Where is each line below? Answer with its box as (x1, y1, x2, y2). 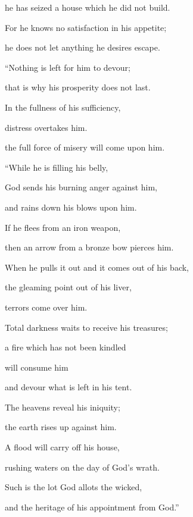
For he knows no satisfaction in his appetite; (5, 21, 167, 33)
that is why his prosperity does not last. (5, 81, 151, 93)
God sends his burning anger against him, (5, 181, 158, 193)
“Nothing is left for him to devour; (5, 61, 130, 73)
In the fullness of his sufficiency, (5, 101, 121, 113)
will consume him (5, 361, 69, 373)
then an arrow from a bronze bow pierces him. (5, 241, 174, 253)
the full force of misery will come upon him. (5, 141, 165, 153)
